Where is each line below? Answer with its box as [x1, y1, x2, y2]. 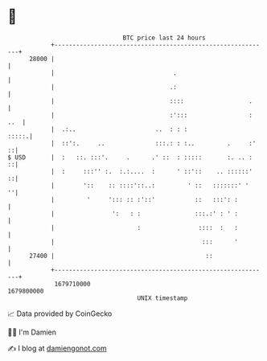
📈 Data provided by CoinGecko [7, 309, 113, 318]
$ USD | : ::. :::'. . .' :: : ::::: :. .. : [7, 153, 253, 162]
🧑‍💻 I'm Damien [7, 327, 57, 337]
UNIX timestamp [137, 293, 188, 302]
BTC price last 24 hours [122, 34, 206, 42]
